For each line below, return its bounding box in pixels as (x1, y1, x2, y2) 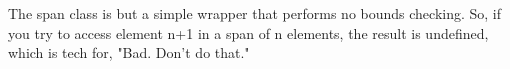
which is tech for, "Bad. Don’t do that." (8, 42, 250, 63)
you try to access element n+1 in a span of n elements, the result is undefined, (8, 22, 489, 43)
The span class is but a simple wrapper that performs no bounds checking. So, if (8, 3, 502, 23)
